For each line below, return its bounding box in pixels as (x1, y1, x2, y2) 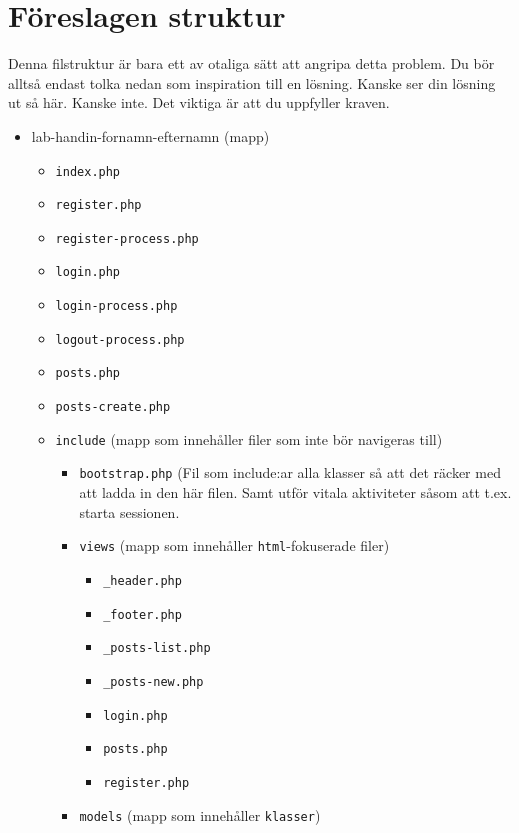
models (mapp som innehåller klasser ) (79, 804, 321, 825)
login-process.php (55, 299, 178, 314)
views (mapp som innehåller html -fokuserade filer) (79, 535, 390, 556)
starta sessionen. (79, 501, 180, 522)
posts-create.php (55, 400, 171, 415)
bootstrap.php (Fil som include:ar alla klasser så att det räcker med (79, 462, 501, 483)
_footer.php (103, 607, 182, 622)
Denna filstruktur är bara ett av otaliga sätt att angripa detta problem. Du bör (8, 53, 495, 74)
